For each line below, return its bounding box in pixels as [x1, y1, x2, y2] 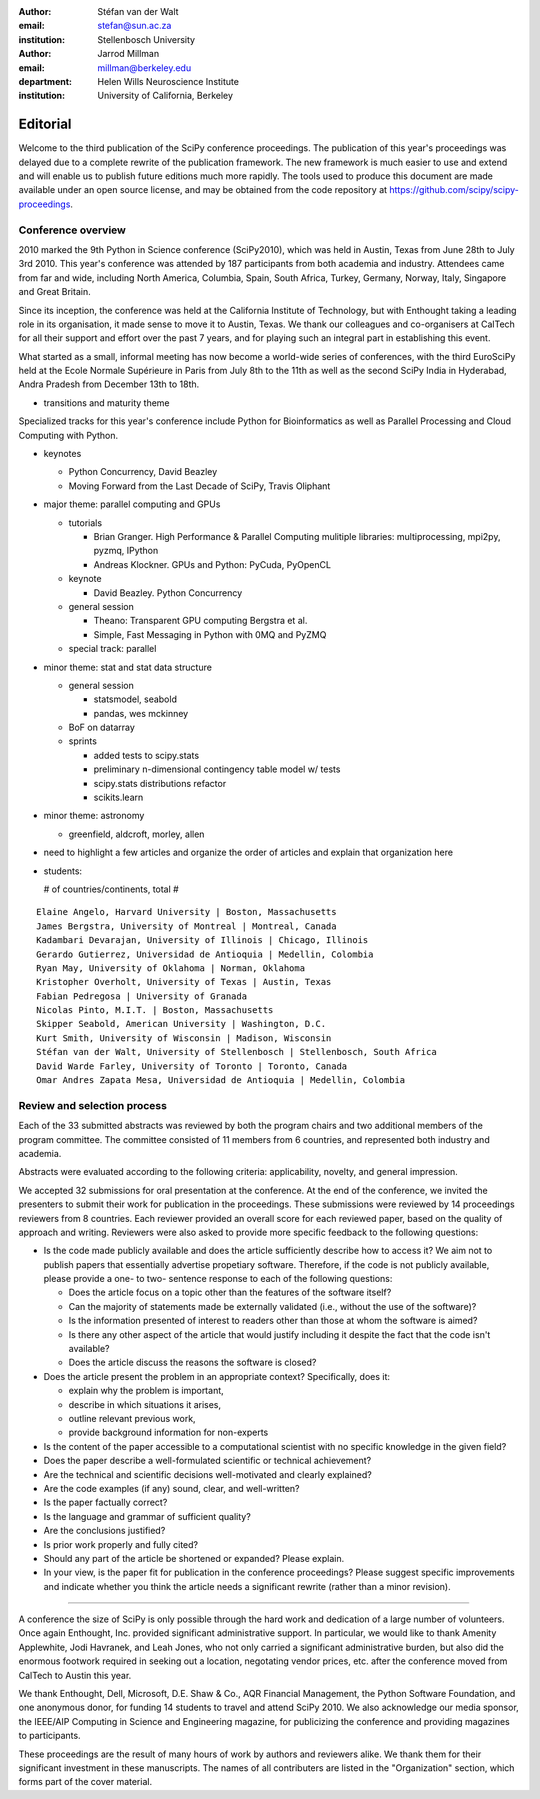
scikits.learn [93, 791, 144, 804]
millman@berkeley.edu [97, 61, 192, 74]
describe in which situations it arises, [68, 1398, 222, 1410]
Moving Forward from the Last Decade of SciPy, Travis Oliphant [68, 480, 331, 492]
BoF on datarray [68, 721, 135, 734]
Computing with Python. [18, 429, 119, 441]
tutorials [68, 516, 103, 529]
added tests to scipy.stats [93, 749, 200, 761]
